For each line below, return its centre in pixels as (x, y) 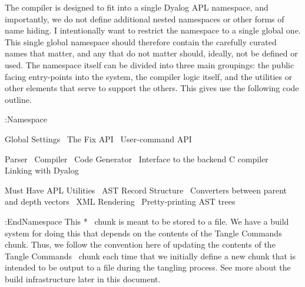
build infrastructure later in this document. (83, 278)
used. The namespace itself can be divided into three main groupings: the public (150, 64)
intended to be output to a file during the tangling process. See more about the (148, 267)
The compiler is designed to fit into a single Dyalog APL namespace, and (137, 7)
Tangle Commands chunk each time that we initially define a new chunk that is (150, 256)
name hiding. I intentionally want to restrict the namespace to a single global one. (153, 30)
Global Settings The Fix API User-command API (98, 139)
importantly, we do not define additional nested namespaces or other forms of (145, 19)
